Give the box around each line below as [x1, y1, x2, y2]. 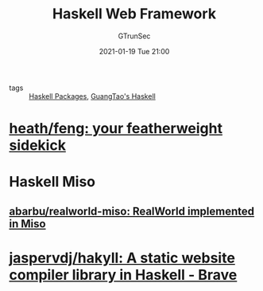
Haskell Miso [9, 173, 96, 191]
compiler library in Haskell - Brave [9, 265, 238, 284]
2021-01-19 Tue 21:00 [99, 46, 170, 56]
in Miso [9, 217, 46, 230]
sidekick [9, 136, 67, 155]
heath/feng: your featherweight [9, 120, 223, 138]
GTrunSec [118, 31, 151, 41]
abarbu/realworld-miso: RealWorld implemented [9, 204, 255, 218]
